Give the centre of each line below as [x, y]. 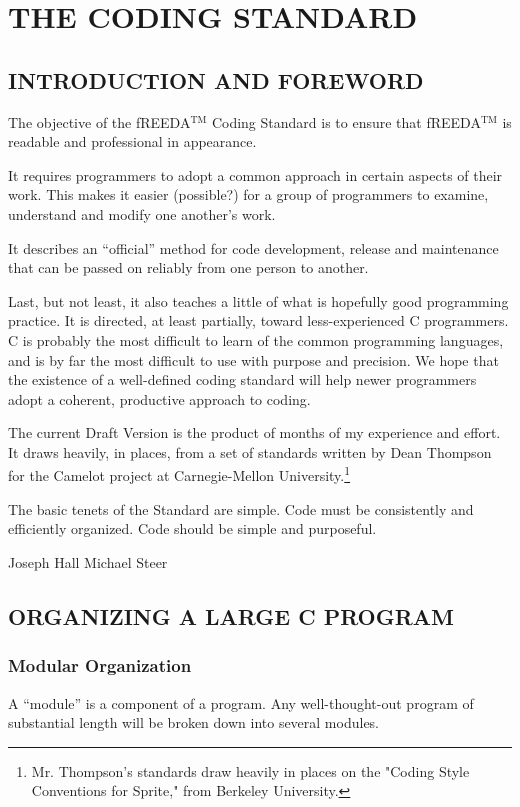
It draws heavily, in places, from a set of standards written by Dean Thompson [250, 451]
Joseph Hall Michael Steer [88, 561]
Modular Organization [100, 665]
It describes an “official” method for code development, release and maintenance [253, 247]
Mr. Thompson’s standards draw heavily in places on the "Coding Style [250, 770]
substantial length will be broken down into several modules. [194, 722]
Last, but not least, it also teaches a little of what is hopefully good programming [258, 300]
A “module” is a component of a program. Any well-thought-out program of [241, 702]
